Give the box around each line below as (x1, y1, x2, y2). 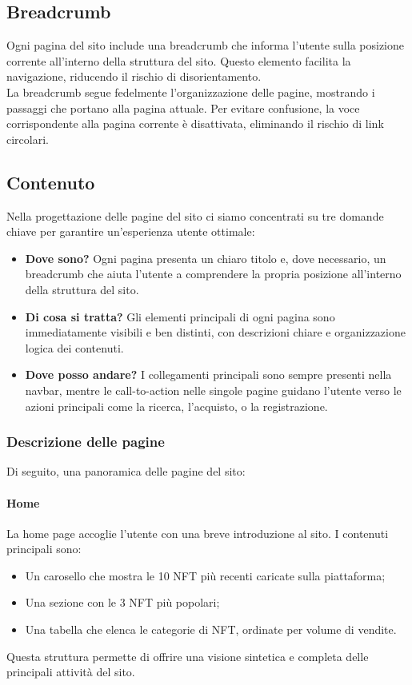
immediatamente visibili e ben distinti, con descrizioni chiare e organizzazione (25, 324, 406, 341)
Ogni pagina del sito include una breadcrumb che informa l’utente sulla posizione (6, 37, 404, 54)
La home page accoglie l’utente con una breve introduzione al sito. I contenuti (6, 524, 389, 541)
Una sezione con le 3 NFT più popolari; (25, 594, 220, 611)
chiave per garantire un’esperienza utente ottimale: (6, 223, 255, 240)
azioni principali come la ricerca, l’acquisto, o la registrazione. (25, 397, 328, 414)
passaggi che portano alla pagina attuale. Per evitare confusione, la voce (6, 99, 360, 116)
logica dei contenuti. (25, 339, 124, 356)
